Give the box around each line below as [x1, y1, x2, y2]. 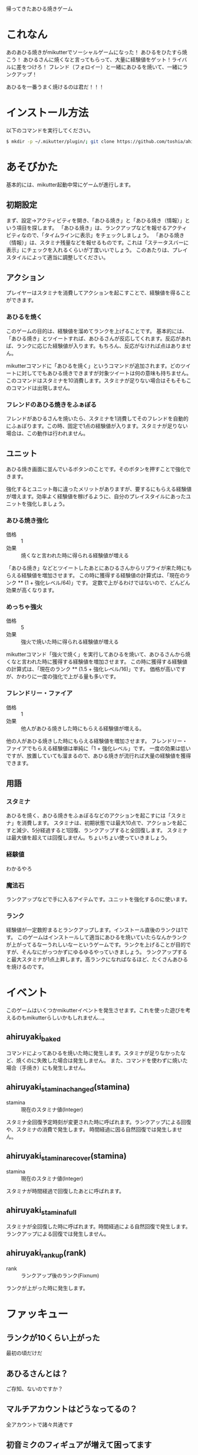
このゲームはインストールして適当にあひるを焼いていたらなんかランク [17, 934, 187, 941]
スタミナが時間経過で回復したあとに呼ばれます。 [6, 1188, 125, 1195]
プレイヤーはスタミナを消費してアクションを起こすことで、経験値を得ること [6, 289, 192, 296]
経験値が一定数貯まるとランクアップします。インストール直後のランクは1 [6, 926, 184, 934]
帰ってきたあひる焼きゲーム [6, 5, 73, 12]
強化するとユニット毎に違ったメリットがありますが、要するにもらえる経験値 [6, 485, 192, 492]
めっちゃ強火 [6, 603, 43, 611]
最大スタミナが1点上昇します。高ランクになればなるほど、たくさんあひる [11, 956, 189, 963]
